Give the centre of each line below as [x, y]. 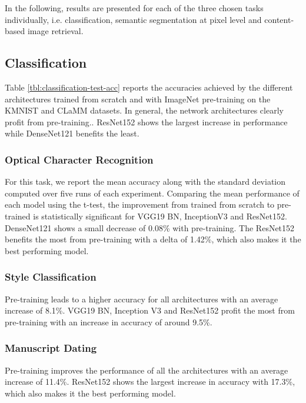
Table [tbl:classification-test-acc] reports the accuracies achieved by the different [149, 87]
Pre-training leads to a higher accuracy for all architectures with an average [142, 299]
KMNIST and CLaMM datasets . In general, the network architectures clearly [144, 110]
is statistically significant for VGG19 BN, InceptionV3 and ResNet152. [160, 216]
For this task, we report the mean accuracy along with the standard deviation [145, 181]
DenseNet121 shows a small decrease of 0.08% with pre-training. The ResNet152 [150, 227]
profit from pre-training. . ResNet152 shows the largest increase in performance [146, 121]
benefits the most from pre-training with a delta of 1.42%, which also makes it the [153, 239]
